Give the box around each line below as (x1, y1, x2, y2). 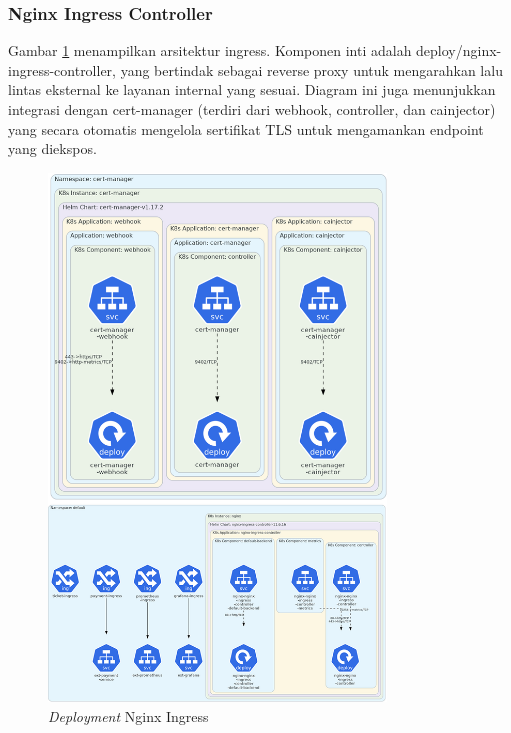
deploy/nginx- (416, 40, 502, 61)
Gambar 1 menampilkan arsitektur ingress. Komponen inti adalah (8, 40, 412, 61)
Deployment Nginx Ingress (48, 705, 209, 726)
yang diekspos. (8, 138, 97, 159)
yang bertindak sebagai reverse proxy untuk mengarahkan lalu (120, 59, 503, 80)
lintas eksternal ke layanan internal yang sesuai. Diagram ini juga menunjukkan (8, 79, 496, 100)
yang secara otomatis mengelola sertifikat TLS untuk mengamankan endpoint (8, 118, 484, 139)
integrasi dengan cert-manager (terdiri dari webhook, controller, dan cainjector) (8, 99, 496, 119)
